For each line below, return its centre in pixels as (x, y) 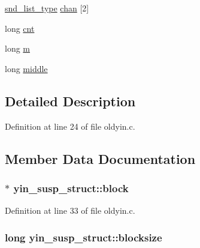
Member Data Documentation (100, 158)
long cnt (20, 28)
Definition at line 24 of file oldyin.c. (70, 126)
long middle (26, 68)
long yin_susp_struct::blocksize (84, 237)
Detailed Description (70, 101)
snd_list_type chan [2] (47, 8)
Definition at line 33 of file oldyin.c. (70, 210)
